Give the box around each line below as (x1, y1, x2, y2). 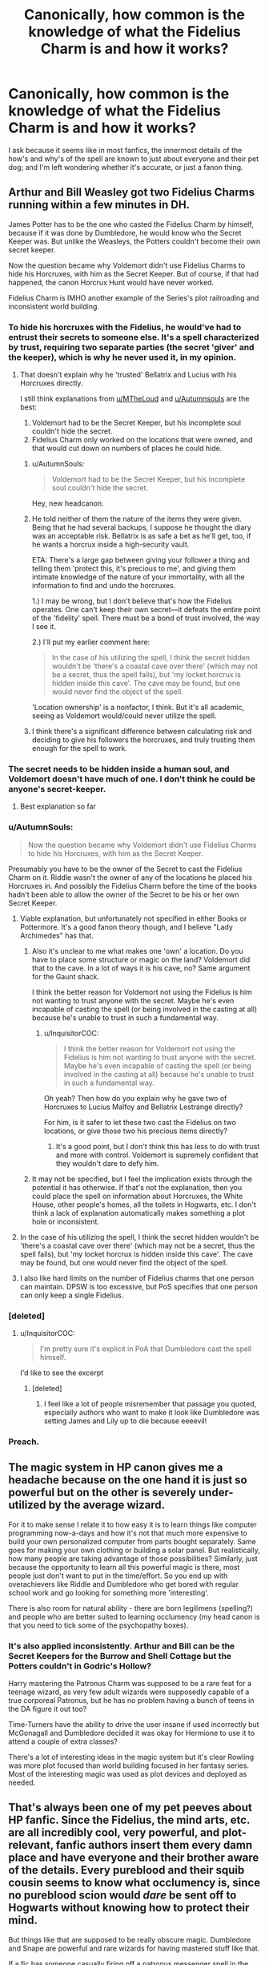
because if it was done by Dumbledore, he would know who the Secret (8, 228, 242, 237)
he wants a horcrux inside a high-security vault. (31, 539, 190, 550)
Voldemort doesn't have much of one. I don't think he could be (8, 773, 256, 785)
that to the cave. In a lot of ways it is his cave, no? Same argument (31, 963, 251, 973)
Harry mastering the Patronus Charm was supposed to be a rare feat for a (8, 1678, 252, 1688)
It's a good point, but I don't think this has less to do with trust (55, 1141, 260, 1151)
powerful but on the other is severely (8, 1486, 197, 1499)
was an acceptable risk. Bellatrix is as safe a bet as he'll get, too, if (31, 531, 251, 541)
